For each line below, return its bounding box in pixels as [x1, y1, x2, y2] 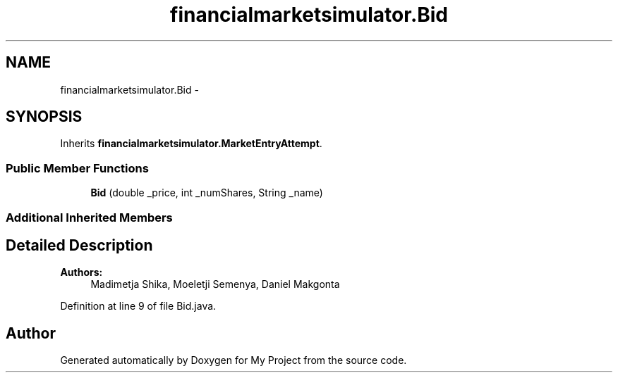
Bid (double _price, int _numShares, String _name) [90, 187, 323, 199]
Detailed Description [6, 236, 153, 254]
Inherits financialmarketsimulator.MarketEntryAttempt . [60, 137, 322, 150]
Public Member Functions [6, 160, 149, 175]
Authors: [60, 266, 103, 279]
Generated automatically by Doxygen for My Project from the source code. [60, 354, 407, 367]
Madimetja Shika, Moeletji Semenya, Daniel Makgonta [90, 278, 340, 291]
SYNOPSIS [6, 108, 83, 126]
